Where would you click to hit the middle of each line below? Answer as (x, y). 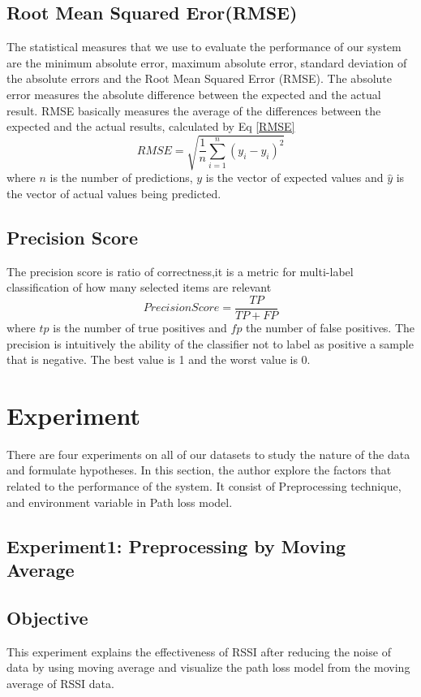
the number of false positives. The (331, 327)
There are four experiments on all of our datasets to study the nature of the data (208, 454)
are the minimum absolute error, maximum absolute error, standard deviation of (207, 62)
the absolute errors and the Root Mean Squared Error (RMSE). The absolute (199, 78)
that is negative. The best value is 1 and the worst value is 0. (159, 359)
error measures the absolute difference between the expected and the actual (194, 94)
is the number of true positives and (140, 327)
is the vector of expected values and (294, 177)
